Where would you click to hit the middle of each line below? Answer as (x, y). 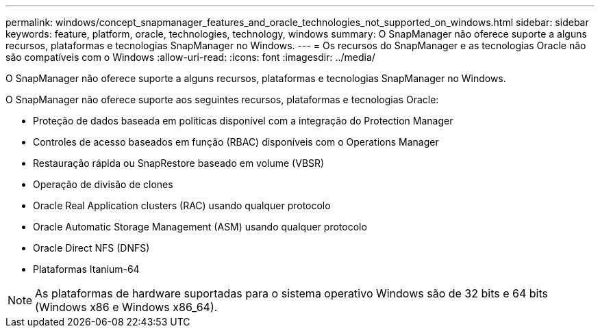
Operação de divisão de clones (103, 184)
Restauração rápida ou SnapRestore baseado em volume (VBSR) (179, 163)
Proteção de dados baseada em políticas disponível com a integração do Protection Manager (243, 121)
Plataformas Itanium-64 (86, 269)
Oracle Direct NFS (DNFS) (91, 248)
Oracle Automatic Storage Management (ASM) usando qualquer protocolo (200, 227)
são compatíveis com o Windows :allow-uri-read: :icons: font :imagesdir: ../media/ (190, 57)
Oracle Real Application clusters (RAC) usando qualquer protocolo (182, 205)
